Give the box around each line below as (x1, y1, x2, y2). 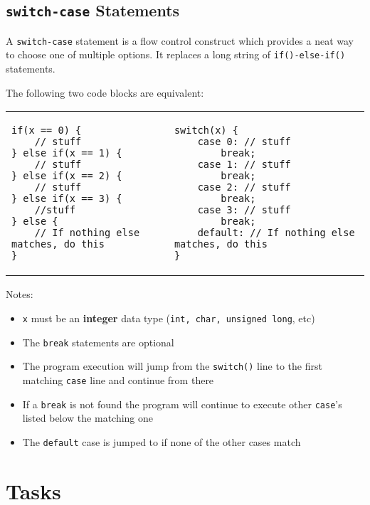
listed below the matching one (22, 410, 154, 425)
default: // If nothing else (197, 227, 355, 239)
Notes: (6, 287, 33, 302)
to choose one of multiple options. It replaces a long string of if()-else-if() (6, 47, 346, 62)
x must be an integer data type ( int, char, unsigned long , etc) (22, 310, 315, 325)
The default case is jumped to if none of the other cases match (22, 434, 301, 449)
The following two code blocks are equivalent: (6, 85, 204, 100)
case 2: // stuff (197, 181, 291, 193)
